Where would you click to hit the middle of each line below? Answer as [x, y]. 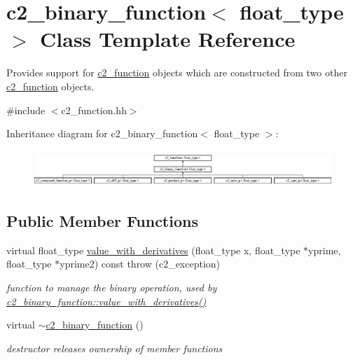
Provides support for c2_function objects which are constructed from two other [177, 72]
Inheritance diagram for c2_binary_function [102, 133]
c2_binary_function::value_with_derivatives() [106, 301]
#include [26, 110]
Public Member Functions [102, 220]
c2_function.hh [94, 110]
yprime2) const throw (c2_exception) [140, 264]
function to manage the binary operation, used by [112, 287]
